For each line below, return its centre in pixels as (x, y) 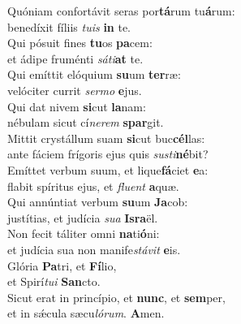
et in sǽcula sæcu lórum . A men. (86, 313)
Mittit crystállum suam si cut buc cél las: (106, 138)
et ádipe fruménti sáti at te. (75, 58)
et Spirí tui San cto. (54, 281)
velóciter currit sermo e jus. (75, 90)
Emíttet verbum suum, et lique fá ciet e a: (108, 169)
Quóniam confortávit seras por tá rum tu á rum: (121, 11)
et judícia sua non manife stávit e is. (94, 249)
